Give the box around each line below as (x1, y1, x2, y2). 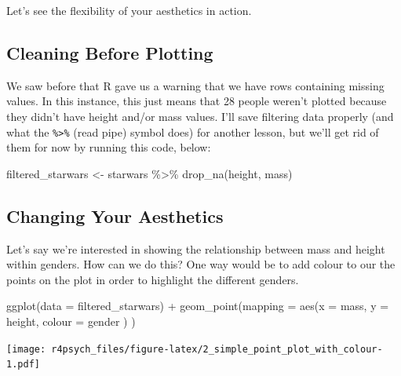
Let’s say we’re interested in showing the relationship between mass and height (6, 240, 385, 257)
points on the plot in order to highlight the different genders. (6, 271, 299, 287)
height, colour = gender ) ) (6, 313, 136, 329)
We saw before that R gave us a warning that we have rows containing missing (6, 77, 385, 93)
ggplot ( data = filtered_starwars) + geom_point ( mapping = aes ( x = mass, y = (6, 298, 389, 314)
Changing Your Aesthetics (6, 203, 224, 228)
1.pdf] (6, 359, 40, 371)
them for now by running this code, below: (6, 139, 211, 155)
